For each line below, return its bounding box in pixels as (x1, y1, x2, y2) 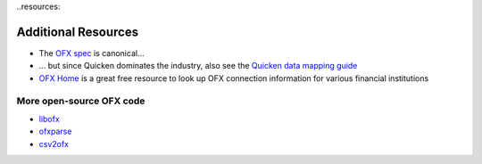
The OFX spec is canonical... (38, 47, 145, 58)
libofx (38, 113, 60, 124)
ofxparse (38, 126, 72, 137)
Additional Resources (16, 24, 138, 39)
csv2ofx (38, 138, 70, 149)
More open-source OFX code (16, 94, 145, 107)
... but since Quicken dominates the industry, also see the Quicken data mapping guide (38, 61, 358, 71)
